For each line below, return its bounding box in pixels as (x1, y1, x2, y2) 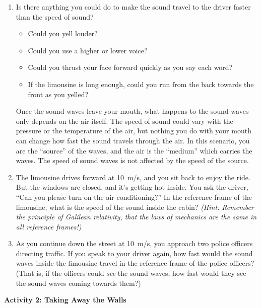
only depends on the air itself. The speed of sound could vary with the (16, 115, 233, 126)
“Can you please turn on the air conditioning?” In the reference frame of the (16, 191, 252, 202)
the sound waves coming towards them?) (16, 277, 141, 288)
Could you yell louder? (28, 28, 98, 39)
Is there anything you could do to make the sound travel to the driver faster (16, 2, 251, 12)
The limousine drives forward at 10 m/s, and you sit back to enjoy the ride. (16, 172, 250, 182)
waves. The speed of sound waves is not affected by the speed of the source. (16, 155, 249, 166)
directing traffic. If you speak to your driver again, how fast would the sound (16, 248, 253, 258)
